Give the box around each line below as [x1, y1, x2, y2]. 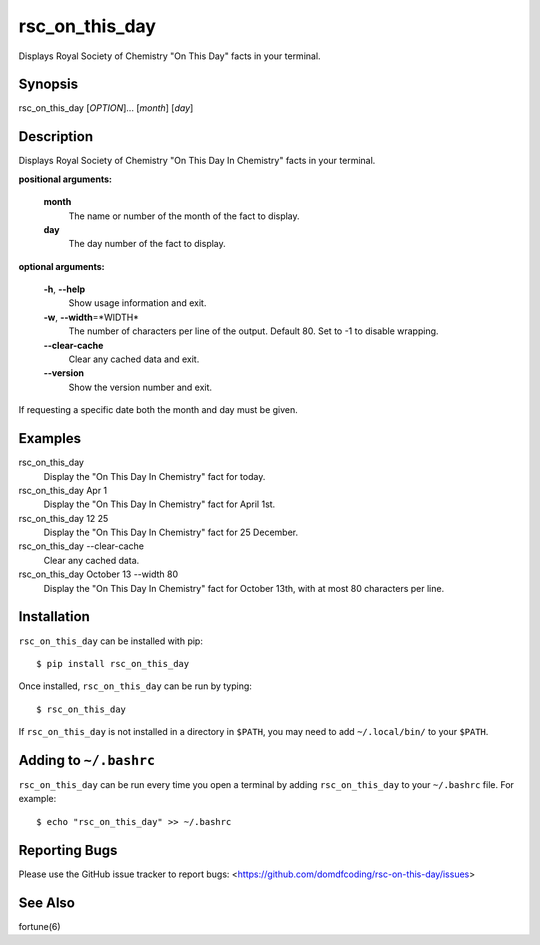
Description [18, 128, 94, 145]
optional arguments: [18, 260, 105, 272]
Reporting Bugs [18, 841, 118, 859]
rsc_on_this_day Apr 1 [18, 484, 108, 496]
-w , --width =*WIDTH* [43, 311, 140, 323]
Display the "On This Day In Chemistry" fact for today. [43, 470, 266, 482]
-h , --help [43, 283, 86, 295]
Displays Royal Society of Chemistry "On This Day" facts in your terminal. [18, 50, 321, 62]
